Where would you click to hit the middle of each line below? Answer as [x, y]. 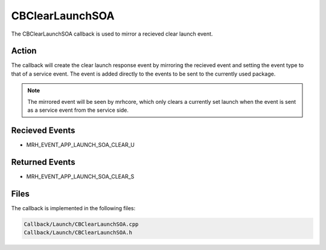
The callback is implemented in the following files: [73, 208]
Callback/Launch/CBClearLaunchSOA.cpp [81, 224]
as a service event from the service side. [78, 110]
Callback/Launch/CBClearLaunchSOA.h [78, 233]
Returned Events [43, 162]
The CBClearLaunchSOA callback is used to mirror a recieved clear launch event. [112, 34]
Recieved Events [43, 130]
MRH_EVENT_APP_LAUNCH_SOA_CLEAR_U [81, 144]
